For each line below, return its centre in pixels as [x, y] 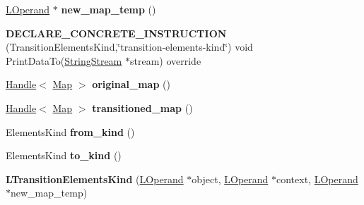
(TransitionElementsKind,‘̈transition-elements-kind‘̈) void [129, 47]
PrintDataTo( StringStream [64, 60]
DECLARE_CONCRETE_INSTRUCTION [116, 33]
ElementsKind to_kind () [64, 155]
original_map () [131, 84]
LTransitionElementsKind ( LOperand [95, 179]
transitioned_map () [142, 107]
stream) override [165, 60]
